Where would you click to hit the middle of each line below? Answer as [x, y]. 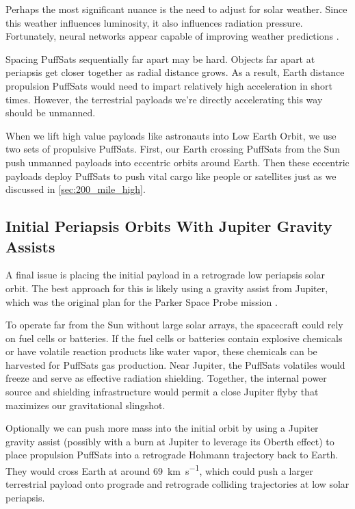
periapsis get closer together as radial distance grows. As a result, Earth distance [175, 72]
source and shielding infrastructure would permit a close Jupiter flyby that [162, 392]
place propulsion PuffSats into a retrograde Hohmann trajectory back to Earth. [172, 455]
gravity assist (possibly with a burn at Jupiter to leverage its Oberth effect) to [170, 441]
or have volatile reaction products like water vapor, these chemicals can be [161, 351]
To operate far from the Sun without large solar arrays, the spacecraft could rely [174, 325]
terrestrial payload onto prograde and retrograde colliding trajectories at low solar [177, 484]
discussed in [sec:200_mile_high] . [76, 189]
